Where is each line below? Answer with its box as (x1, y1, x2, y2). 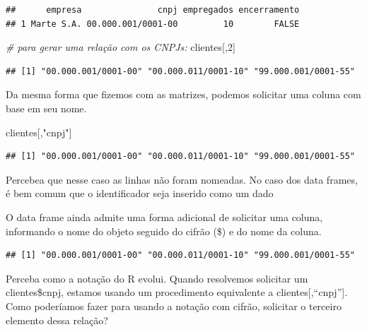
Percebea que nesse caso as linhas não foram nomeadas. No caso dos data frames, (6, 172, 358, 186)
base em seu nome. (6, 100, 87, 115)
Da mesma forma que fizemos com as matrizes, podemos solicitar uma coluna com (6, 87, 361, 102)
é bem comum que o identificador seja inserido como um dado (6, 186, 274, 201)
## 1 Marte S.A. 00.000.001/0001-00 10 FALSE (6, 18, 300, 29)
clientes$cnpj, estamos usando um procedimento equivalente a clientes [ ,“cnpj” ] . (6, 285, 348, 300)
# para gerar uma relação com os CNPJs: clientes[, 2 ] (6, 40, 235, 54)
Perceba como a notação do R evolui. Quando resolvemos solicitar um (6, 271, 308, 285)
